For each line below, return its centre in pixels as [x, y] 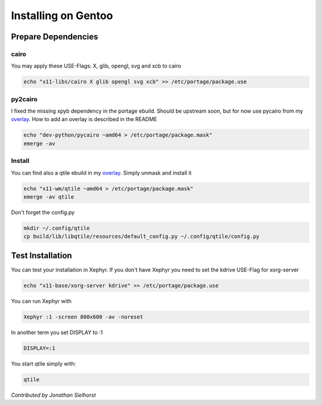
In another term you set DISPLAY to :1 [57, 332]
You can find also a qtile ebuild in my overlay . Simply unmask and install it [101, 172]
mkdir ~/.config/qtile [57, 228]
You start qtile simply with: [44, 363]
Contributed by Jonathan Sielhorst [54, 395]
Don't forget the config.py [43, 212]
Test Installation [41, 256]
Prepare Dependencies [55, 37]
